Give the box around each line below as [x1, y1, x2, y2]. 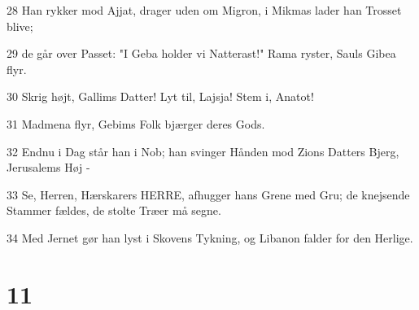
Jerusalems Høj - [7, 159, 90, 176]
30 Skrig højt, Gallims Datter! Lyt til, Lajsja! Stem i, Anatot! [7, 88, 314, 105]
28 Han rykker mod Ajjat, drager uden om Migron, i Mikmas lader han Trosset [7, 2, 402, 18]
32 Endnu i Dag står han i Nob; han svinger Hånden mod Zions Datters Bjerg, [7, 142, 399, 159]
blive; [7, 17, 33, 34]
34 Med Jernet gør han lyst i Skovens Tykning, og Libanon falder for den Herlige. [7, 229, 413, 246]
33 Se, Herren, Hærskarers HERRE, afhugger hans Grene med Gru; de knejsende [7, 186, 410, 203]
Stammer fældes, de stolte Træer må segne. [7, 202, 221, 219]
